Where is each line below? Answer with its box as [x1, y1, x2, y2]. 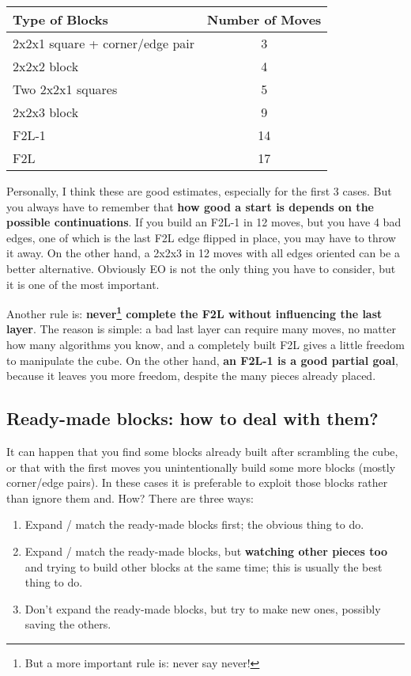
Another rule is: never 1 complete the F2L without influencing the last [6, 303, 383, 321]
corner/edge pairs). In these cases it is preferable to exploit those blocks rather [6, 474, 388, 491]
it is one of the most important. [6, 275, 160, 292]
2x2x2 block [13, 57, 79, 75]
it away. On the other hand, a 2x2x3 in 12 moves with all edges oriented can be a [6, 245, 400, 261]
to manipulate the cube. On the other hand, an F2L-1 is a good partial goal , [6, 351, 398, 368]
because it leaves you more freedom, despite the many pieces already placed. [6, 367, 376, 384]
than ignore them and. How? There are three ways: [6, 489, 254, 506]
